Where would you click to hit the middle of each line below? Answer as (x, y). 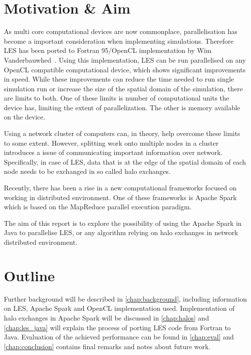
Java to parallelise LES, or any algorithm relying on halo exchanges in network (121, 232)
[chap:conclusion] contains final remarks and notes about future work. (107, 346)
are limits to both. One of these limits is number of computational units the (117, 98)
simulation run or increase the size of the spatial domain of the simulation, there (123, 88)
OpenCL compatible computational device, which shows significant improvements (125, 69)
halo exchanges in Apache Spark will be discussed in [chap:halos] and (107, 317)
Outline (30, 275)
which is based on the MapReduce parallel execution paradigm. (98, 207)
